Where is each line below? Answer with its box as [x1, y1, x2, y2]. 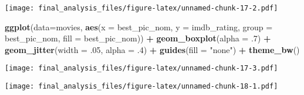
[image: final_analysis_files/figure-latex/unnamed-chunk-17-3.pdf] [5, 64, 278, 73]
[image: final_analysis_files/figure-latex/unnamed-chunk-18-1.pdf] [5, 82, 278, 91]
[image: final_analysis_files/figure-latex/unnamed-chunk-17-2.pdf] [5, 4, 278, 12]
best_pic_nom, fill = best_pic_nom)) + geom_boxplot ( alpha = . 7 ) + [5, 32, 271, 44]
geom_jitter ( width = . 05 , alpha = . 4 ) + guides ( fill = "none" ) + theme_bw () [5, 43, 300, 55]
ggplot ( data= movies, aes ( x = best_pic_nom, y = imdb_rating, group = [5, 20, 273, 33]
